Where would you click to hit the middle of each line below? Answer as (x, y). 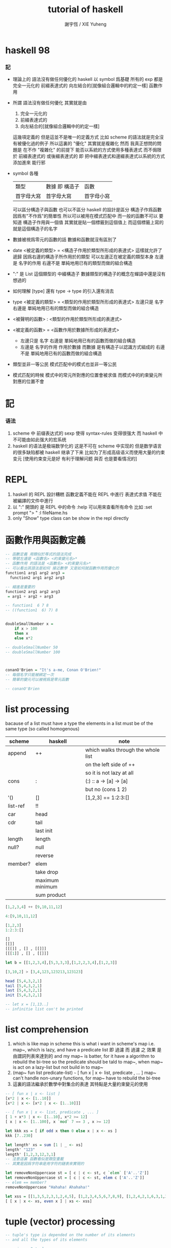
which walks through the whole (122, 750)
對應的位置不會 (28, 381)
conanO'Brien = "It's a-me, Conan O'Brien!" (53, 670)
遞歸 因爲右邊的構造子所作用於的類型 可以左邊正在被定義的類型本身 (83, 257)
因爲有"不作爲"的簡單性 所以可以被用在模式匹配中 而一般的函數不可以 (85, 216)
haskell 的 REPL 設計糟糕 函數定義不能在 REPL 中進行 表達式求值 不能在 (87, 494)
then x (21, 633)
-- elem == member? (26, 1182)
